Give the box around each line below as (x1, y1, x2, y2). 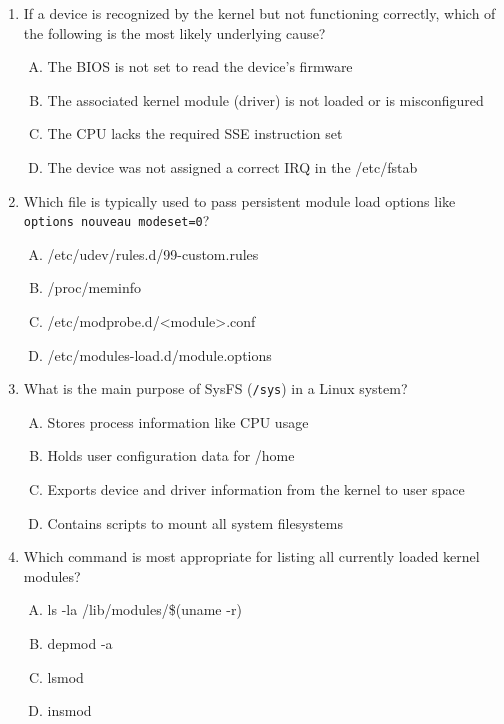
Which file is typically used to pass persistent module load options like (23, 190, 456, 211)
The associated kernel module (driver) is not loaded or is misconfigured (47, 89, 484, 110)
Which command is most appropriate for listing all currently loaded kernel (23, 546, 480, 567)
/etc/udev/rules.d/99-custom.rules (47, 243, 259, 264)
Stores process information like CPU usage (47, 411, 309, 432)
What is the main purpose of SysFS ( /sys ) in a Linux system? (23, 378, 408, 399)
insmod (47, 700, 92, 721)
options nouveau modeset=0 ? (23, 210, 210, 231)
